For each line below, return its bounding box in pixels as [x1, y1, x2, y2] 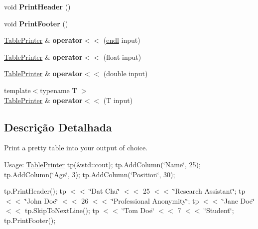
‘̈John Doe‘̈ [24, 195, 58, 206]
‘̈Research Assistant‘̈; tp [173, 186, 246, 196]
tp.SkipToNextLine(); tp [24, 205, 99, 216]
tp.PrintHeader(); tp [4, 186, 66, 196]
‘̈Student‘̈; [204, 205, 234, 216]
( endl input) [103, 35, 140, 45]
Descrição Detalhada [4, 119, 112, 134]
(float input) [103, 51, 141, 62]
